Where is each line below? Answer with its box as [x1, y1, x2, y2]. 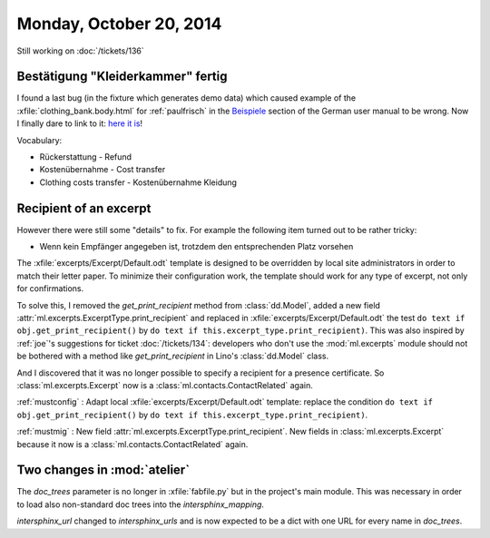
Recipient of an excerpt [16, 201, 152, 216]
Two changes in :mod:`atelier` [16, 463, 191, 478]
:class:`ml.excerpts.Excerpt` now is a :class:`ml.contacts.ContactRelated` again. [16, 380, 313, 390]
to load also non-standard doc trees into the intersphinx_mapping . [16, 499, 265, 510]
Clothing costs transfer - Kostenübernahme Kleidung [39, 177, 238, 188]
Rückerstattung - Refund [39, 152, 132, 162]
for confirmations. [16, 283, 84, 294]
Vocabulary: [16, 134, 63, 145]
